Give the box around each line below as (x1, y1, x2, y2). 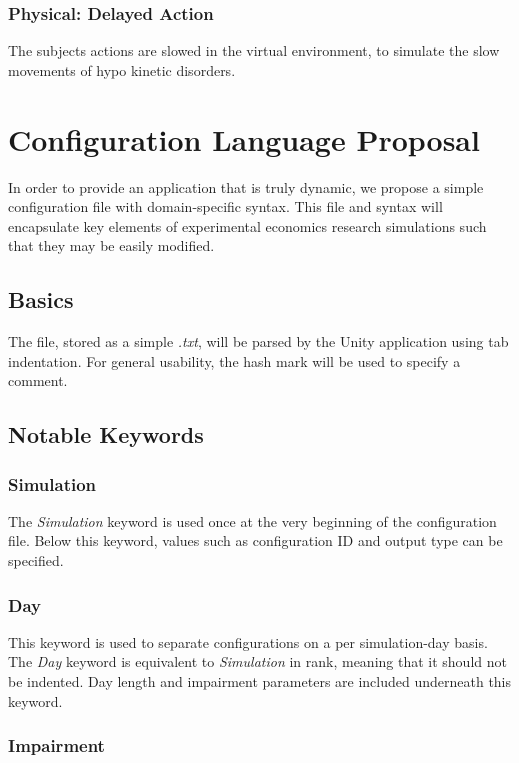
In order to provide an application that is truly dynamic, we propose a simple (8, 176, 484, 197)
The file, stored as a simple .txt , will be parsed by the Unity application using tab (8, 331, 509, 352)
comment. (8, 370, 68, 391)
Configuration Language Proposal (8, 118, 480, 159)
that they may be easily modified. (8, 235, 215, 256)
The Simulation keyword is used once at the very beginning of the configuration (8, 510, 497, 531)
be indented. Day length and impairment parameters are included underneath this (8, 671, 512, 692)
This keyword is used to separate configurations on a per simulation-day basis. (8, 631, 488, 652)
